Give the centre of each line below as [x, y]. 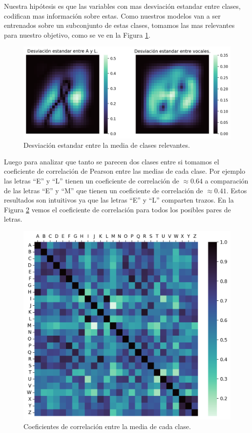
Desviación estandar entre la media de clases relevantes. [107, 145]
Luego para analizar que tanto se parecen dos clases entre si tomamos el [112, 161]
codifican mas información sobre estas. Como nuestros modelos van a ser [112, 15]
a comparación [227, 180]
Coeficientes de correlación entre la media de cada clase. [107, 426]
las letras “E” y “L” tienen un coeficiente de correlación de [92, 180]
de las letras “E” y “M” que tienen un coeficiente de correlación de [104, 190]
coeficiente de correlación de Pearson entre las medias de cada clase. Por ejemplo [125, 171]
